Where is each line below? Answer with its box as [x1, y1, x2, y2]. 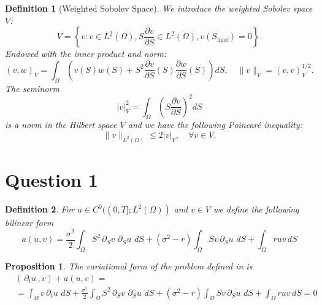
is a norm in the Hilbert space [5, 118, 117, 131]
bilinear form [5, 216, 54, 229]
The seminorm [5, 81, 59, 94]
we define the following [213, 203, 299, 216]
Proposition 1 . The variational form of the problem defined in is [5, 259, 253, 272]
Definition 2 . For [5, 203, 74, 216]
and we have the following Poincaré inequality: [128, 118, 302, 131]
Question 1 [5, 167, 98, 192]
